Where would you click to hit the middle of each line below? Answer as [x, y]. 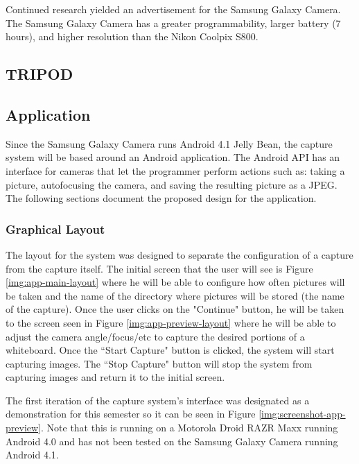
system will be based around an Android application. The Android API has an [173, 157]
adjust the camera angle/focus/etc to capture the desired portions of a [155, 336]
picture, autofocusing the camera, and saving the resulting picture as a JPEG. [172, 184]
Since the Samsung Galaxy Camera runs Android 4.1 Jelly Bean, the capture [169, 143]
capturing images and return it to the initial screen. [115, 377]
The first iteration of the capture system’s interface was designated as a [158, 400]
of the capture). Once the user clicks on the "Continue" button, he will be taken [175, 309]
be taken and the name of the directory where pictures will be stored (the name [175, 295]
